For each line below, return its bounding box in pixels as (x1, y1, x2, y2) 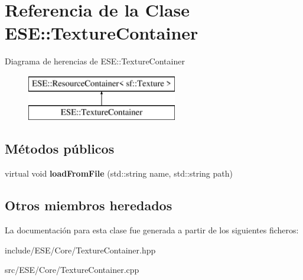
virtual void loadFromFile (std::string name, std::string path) (5, 167, 233, 180)
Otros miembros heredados (5, 196, 172, 214)
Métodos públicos (5, 139, 115, 158)
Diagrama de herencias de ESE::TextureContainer (5, 55, 185, 67)
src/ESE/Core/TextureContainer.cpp (5, 263, 139, 276)
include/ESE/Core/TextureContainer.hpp (5, 243, 156, 256)
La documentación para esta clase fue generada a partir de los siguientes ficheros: (5, 224, 299, 236)
